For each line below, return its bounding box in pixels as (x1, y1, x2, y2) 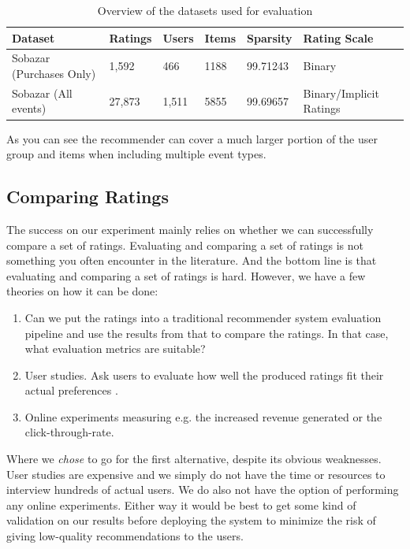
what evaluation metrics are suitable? (24, 340, 206, 357)
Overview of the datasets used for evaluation (97, 2, 313, 18)
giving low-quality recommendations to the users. (6, 528, 244, 544)
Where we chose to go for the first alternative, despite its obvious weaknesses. (6, 451, 382, 467)
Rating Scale (303, 29, 374, 46)
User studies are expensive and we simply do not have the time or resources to (6, 466, 386, 482)
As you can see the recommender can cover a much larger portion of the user (6, 130, 378, 147)
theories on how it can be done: (6, 283, 158, 299)
